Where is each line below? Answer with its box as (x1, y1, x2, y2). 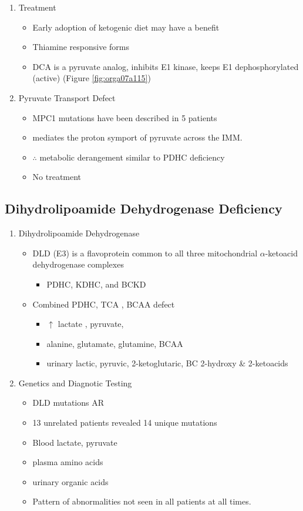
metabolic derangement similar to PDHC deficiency (39, 151, 225, 163)
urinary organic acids (32, 475, 109, 487)
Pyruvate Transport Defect (18, 91, 116, 103)
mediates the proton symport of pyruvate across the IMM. (32, 131, 243, 143)
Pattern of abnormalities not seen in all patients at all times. (32, 495, 251, 507)
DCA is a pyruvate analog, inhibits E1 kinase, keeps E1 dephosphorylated (32, 60, 299, 72)
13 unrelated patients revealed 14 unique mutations (32, 416, 217, 429)
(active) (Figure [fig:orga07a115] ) (32, 72, 151, 84)
